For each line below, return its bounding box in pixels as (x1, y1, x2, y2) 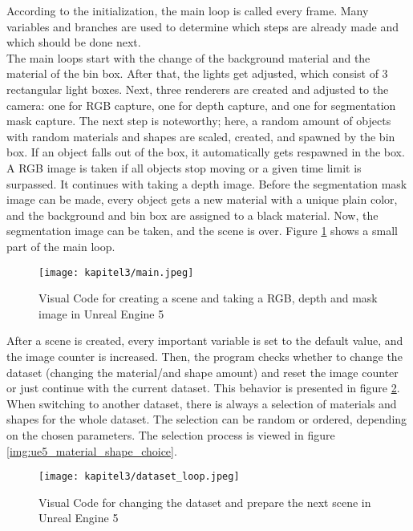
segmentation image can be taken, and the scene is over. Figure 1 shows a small (6, 222, 398, 239)
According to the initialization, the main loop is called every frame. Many (6, 2, 369, 18)
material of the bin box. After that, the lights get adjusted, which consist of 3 (6, 65, 388, 82)
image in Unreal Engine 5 (38, 305, 164, 322)
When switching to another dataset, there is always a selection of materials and (6, 395, 397, 411)
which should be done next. (6, 34, 141, 51)
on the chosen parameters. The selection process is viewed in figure (6, 426, 335, 443)
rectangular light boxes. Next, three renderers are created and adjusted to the (6, 80, 389, 97)
